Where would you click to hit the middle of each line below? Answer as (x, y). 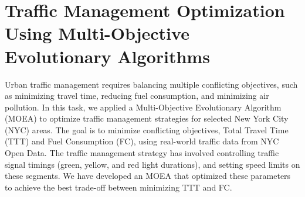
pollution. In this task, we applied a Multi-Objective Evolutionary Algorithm (143, 107)
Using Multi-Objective (97, 33)
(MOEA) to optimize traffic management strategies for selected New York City (147, 118)
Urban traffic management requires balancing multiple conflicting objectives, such (151, 84)
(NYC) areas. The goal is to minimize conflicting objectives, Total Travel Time (147, 129)
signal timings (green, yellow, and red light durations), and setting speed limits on (152, 164)
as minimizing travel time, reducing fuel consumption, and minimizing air (137, 96)
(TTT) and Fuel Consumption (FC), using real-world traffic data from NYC (142, 141)
